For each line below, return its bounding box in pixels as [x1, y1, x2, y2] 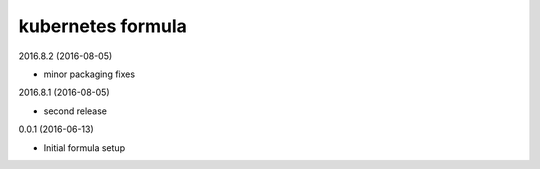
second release [43, 105, 108, 117]
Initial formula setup [43, 141, 125, 154]
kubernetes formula [18, 15, 187, 37]
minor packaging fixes [43, 68, 135, 80]
